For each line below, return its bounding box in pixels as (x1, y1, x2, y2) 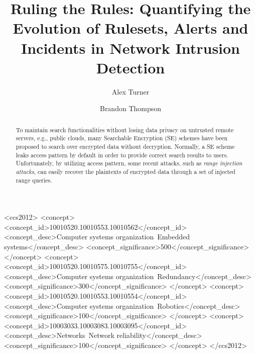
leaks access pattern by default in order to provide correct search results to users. (16, 150, 228, 159)
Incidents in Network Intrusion (21, 37, 240, 58)
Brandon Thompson (99, 103, 162, 114)
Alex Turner (111, 86, 150, 97)
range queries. (16, 175, 52, 184)
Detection (96, 57, 165, 77)
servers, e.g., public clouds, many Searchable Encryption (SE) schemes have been (16, 134, 228, 142)
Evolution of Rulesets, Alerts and (13, 18, 248, 38)
